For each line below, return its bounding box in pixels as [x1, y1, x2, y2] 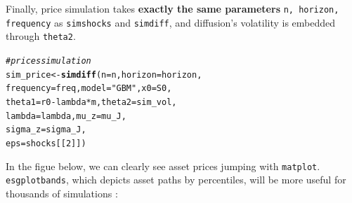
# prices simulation [6, 55, 91, 66]
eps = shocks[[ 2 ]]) [6, 138, 86, 148]
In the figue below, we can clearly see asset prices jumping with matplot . [6, 158, 320, 173]
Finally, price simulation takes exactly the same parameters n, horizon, [6, 1, 339, 15]
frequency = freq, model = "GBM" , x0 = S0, [6, 83, 172, 94]
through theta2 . [6, 29, 76, 43]
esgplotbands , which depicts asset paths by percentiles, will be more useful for [6, 172, 346, 187]
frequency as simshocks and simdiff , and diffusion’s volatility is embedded [6, 15, 336, 29]
